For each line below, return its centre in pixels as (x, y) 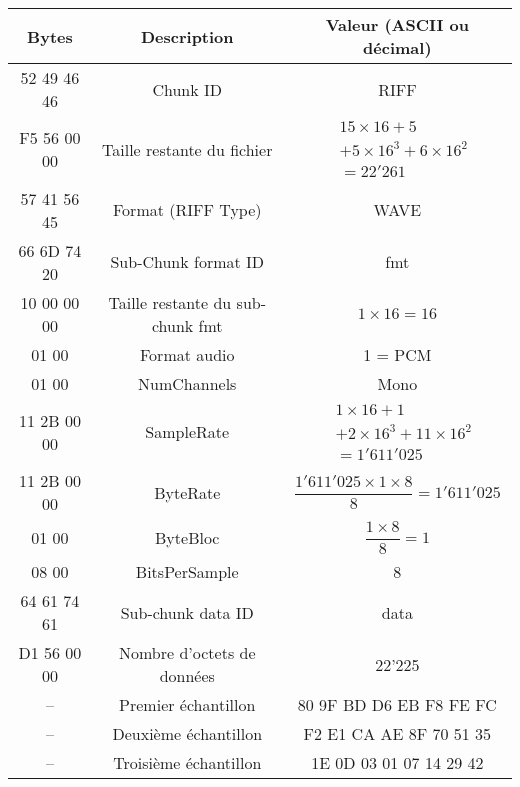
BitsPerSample (187, 572)
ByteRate (187, 492)
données (187, 676)
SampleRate (187, 432)
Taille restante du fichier (187, 149)
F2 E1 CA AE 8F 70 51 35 (397, 734)
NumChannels (187, 383)
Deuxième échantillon (187, 734)
